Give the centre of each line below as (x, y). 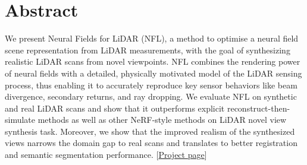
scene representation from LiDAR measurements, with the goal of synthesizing (148, 50)
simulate (20, 120)
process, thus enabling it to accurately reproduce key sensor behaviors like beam (151, 85)
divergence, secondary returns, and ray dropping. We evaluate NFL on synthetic (151, 96)
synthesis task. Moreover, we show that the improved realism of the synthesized (150, 131)
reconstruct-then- (259, 108)
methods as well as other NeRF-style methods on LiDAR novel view (162, 120)
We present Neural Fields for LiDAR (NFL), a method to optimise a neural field (152, 38)
